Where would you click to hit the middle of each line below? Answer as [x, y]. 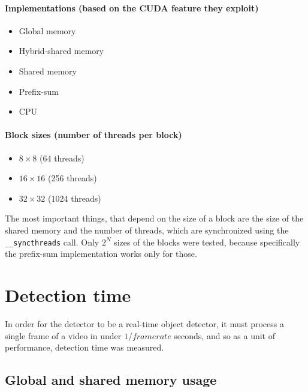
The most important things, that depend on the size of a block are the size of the [154, 218]
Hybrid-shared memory [61, 51]
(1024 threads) [75, 198]
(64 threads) [62, 158]
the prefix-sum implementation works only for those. [101, 254]
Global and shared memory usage [111, 380]
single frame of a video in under [63, 335]
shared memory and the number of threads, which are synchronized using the [147, 230]
